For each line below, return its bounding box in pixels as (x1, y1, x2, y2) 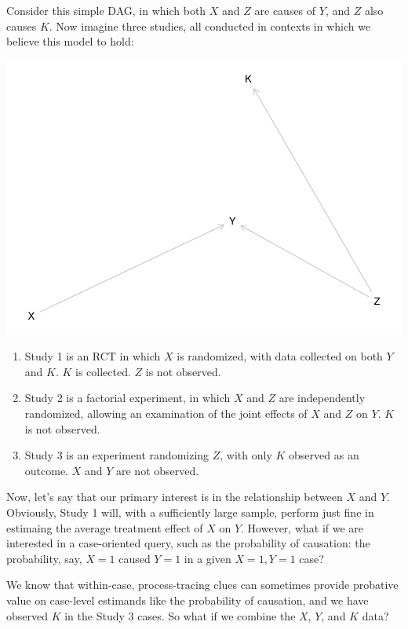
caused (118, 550, 151, 566)
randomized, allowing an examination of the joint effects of (24, 405, 308, 422)
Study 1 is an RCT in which (24, 348, 161, 364)
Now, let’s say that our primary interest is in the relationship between (6, 488, 343, 505)
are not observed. (115, 462, 199, 478)
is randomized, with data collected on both (177, 348, 383, 364)
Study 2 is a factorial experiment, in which (24, 389, 231, 406)
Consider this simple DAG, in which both (6, 2, 206, 18)
